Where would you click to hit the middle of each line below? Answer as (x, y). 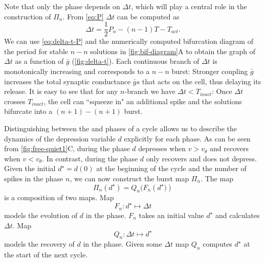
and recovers (229, 148)
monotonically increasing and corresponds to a (77, 71)
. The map (217, 178)
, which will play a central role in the (189, 6)
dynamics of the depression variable (60, 138)
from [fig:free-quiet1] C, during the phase (67, 148)
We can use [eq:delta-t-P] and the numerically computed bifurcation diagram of (129, 41)
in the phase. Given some (123, 244)
